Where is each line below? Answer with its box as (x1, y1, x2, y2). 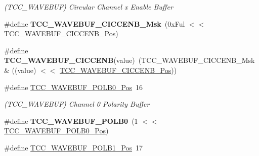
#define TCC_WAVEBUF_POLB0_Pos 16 (4, 82, 143, 92)
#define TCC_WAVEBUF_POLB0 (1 (4, 115, 138, 126)
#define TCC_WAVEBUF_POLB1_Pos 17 (4, 142, 143, 152)
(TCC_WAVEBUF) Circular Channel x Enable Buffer (4, 2, 173, 12)
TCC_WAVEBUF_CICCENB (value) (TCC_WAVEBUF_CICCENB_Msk (4, 55, 255, 65)
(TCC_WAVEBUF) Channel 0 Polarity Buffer (4, 99, 150, 109)
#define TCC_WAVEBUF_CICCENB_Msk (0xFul (4, 18, 185, 29)
